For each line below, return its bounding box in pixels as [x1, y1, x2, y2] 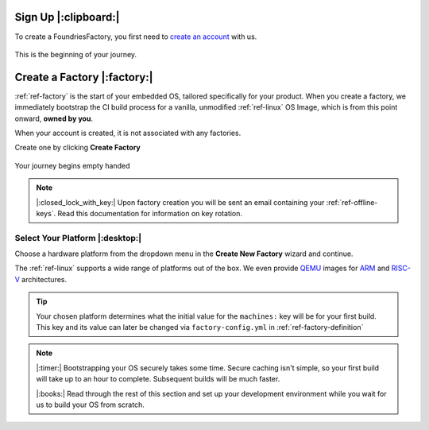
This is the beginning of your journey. [14, 49, 137, 59]
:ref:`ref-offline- [326, 197, 378, 207]
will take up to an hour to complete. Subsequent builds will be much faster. [36, 374, 280, 384]
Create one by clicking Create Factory [14, 143, 141, 153]
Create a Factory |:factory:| [14, 70, 154, 83]
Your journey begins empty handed [14, 161, 130, 170]
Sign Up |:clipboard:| [14, 10, 120, 24]
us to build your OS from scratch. [36, 400, 145, 409]
